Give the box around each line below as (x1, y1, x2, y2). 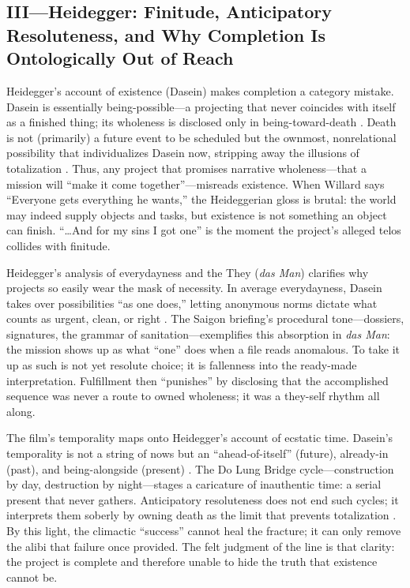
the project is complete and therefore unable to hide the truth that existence (6, 553, 378, 570)
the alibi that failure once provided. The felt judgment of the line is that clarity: (6, 537, 395, 554)
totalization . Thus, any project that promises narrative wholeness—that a (6, 159, 367, 176)
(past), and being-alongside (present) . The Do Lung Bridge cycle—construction (6, 460, 394, 477)
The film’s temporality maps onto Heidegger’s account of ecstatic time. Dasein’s (6, 429, 393, 446)
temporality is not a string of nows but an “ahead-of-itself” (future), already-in (6, 445, 389, 462)
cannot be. (6, 568, 58, 585)
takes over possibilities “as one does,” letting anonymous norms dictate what (6, 294, 378, 311)
